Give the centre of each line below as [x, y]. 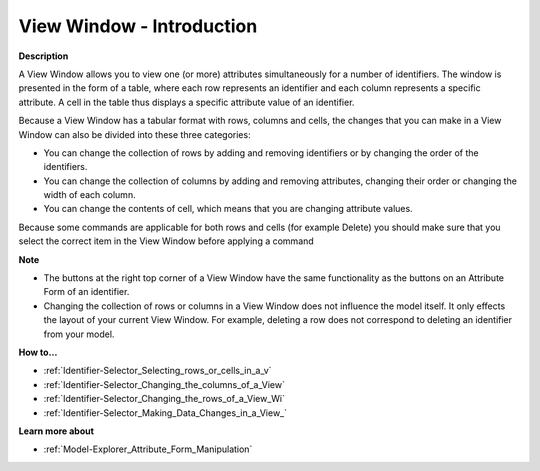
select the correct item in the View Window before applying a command [166, 241]
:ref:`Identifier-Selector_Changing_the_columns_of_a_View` [164, 384]
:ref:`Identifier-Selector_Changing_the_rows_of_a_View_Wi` [164, 399]
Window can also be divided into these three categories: [134, 134]
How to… [38, 352]
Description [43, 56]
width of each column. [89, 195]
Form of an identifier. [86, 292]
